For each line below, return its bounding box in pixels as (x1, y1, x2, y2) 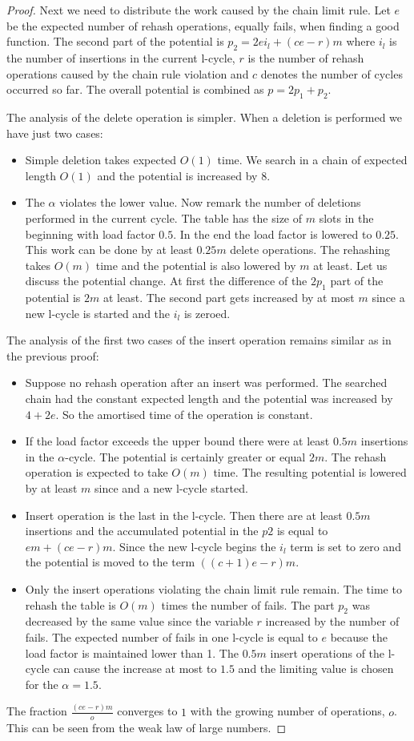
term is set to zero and (290, 538, 401, 554)
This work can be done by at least (25, 241, 193, 258)
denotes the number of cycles (260, 65, 403, 82)
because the (330, 629, 388, 645)
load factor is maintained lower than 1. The (25, 644, 239, 661)
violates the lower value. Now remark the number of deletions (59, 194, 361, 211)
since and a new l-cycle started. (94, 480, 248, 497)
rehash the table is (25, 596, 116, 613)
